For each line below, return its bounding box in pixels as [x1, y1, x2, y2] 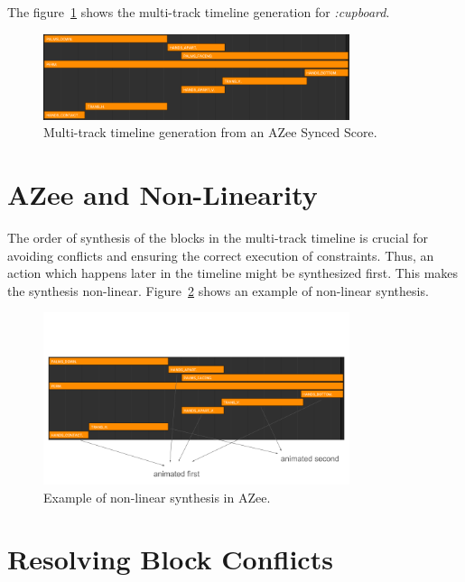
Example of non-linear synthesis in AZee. [43, 487, 271, 506]
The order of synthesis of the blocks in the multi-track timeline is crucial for [7, 227, 429, 246]
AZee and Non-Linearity [7, 176, 318, 213]
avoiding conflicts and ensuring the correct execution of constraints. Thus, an [7, 245, 434, 264]
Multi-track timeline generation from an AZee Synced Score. [43, 123, 377, 142]
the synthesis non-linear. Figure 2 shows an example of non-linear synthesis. [7, 281, 429, 300]
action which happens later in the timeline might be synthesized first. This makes [7, 263, 459, 282]
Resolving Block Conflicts [7, 540, 333, 577]
